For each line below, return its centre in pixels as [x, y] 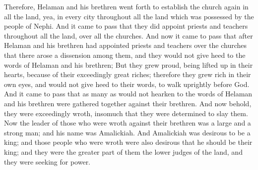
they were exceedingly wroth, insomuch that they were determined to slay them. [126, 113]
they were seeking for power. [47, 161]
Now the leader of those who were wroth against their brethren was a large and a [128, 123]
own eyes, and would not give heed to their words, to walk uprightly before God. [127, 84]
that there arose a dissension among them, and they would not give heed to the [125, 55]
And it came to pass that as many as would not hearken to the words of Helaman [128, 94]
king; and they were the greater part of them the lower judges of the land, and [123, 151]
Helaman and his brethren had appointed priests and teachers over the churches [126, 45]
